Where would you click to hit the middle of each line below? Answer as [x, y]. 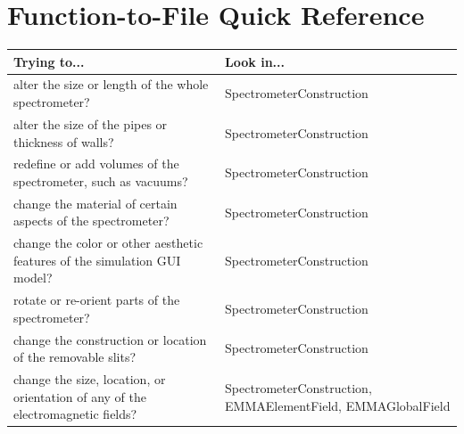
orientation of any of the [80, 396]
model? [33, 278]
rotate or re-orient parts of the [97, 300]
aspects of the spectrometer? [91, 221]
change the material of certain [95, 203]
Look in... [255, 61]
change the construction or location [110, 339]
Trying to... [49, 61]
